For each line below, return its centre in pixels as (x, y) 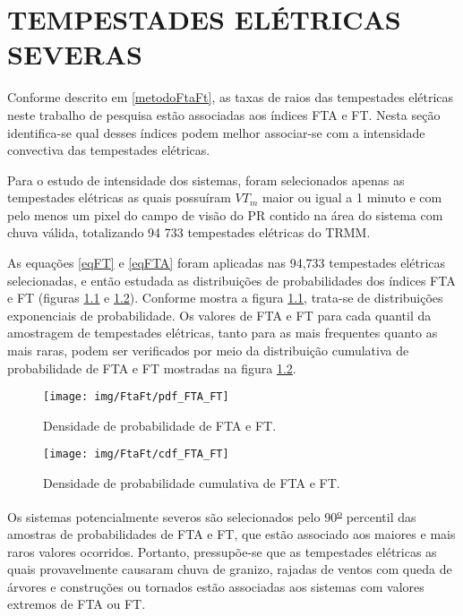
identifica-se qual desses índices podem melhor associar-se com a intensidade (216, 132)
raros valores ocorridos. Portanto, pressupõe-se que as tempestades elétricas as (222, 551)
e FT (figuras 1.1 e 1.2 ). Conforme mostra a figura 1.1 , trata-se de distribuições (225, 298)
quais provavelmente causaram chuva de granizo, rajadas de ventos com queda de (230, 569)
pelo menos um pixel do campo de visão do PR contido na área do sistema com (225, 214)
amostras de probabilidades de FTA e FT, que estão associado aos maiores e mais (231, 533)
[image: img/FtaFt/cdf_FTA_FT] (136, 454)
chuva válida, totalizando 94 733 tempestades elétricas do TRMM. (189, 232)
